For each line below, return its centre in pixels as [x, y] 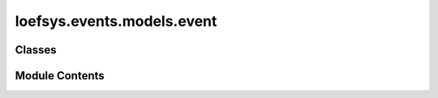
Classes [36, 50]
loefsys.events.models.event [116, 21]
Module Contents [60, 76]
